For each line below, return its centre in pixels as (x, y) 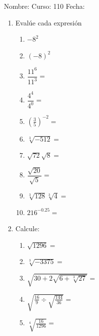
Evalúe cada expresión (49, 22)
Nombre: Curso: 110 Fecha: (44, 6)
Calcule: (27, 228)
